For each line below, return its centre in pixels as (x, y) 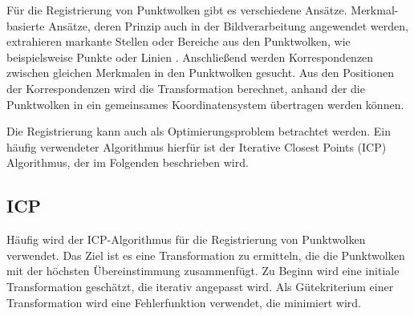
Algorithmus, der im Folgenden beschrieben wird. (128, 162)
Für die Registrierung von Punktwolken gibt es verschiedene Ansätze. (177, 10)
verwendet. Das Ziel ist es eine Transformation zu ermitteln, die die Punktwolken (206, 255)
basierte (26, 25)
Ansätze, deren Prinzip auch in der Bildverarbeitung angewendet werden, (228, 25)
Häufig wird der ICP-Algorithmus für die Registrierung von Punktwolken (186, 239)
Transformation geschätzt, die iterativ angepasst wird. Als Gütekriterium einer (200, 286)
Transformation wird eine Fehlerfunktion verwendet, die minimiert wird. (184, 302)
